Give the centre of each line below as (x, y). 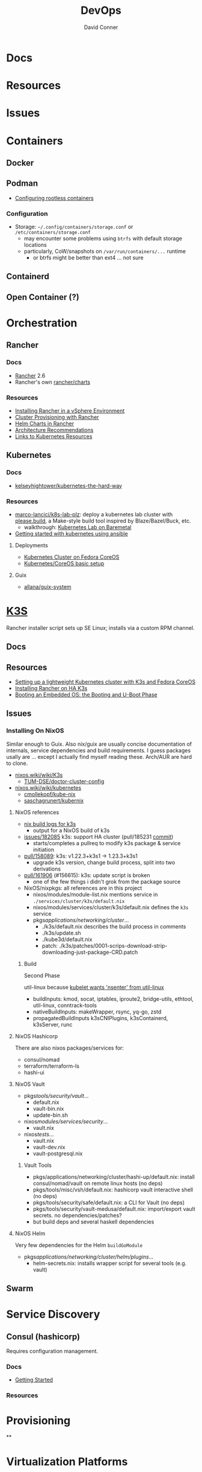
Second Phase (42, 976)
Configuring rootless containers (54, 198)
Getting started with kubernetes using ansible (71, 533)
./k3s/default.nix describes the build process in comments (114, 926)
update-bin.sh (50, 1115)
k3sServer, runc (53, 1024)
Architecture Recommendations (54, 430)
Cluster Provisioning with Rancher (57, 417)
